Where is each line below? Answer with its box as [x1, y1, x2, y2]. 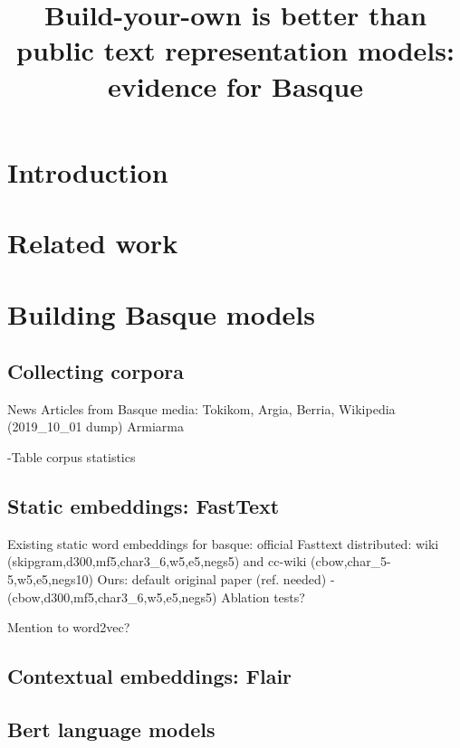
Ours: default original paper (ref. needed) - [97, 570, 335, 589]
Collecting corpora [7, 357, 184, 385]
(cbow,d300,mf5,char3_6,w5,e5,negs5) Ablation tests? [7, 587, 305, 606]
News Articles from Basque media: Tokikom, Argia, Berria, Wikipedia [7, 399, 396, 418]
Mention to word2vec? [7, 618, 130, 637]
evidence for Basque [108, 67, 363, 104]
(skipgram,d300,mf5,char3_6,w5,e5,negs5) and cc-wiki [7, 552, 307, 571]
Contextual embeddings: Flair [7, 662, 292, 690]
